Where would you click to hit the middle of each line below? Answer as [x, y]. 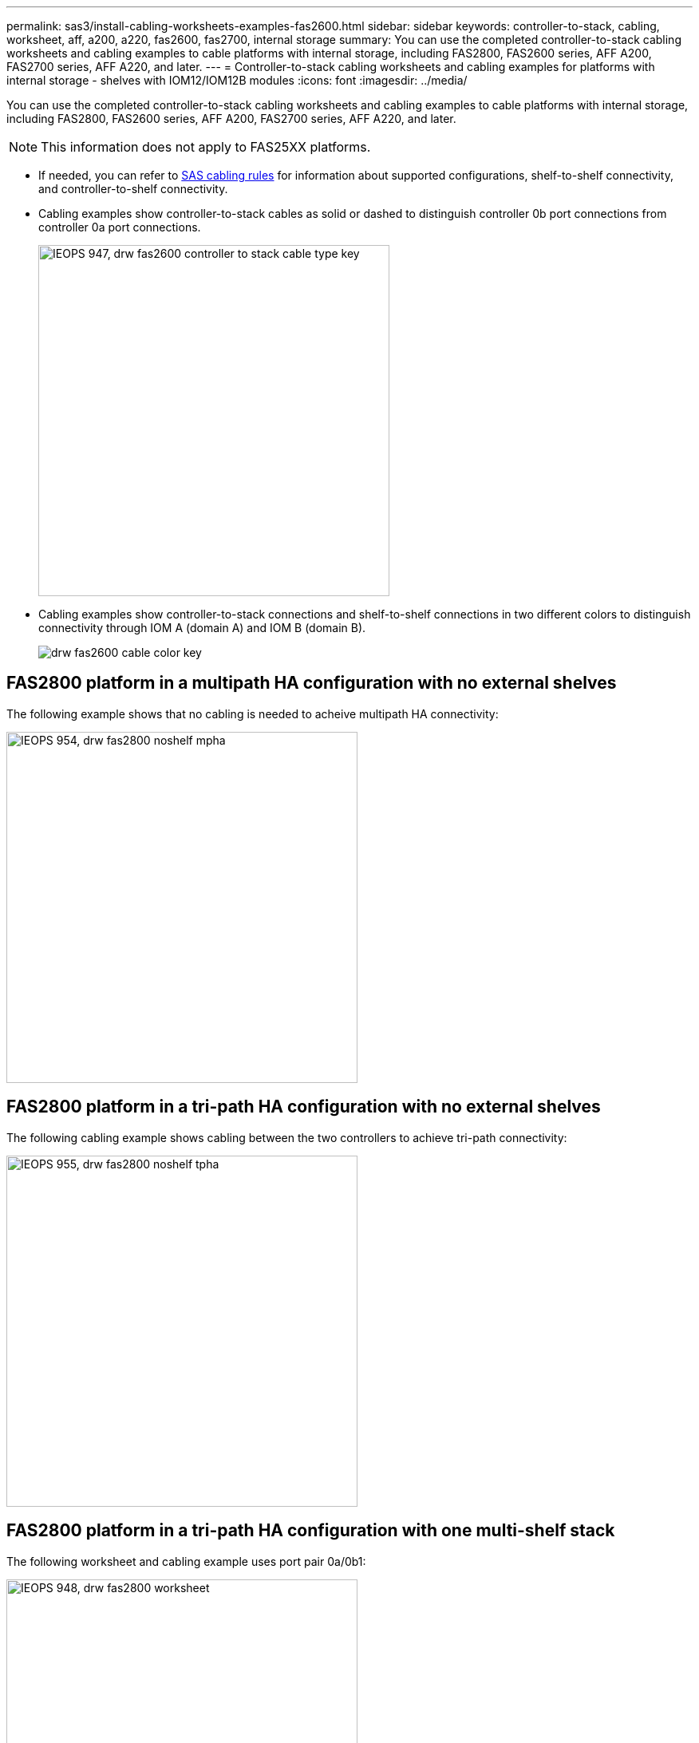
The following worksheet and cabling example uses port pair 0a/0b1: [186, 1561]
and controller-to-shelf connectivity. [133, 189]
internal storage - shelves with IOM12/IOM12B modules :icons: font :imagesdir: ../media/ [237, 80]
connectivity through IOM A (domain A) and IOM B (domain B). [202, 628]
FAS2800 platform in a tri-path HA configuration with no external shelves [304, 1107]
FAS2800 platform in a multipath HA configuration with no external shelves [312, 683]
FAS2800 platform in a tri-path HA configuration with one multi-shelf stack [311, 1531]
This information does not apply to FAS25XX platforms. [206, 147]
